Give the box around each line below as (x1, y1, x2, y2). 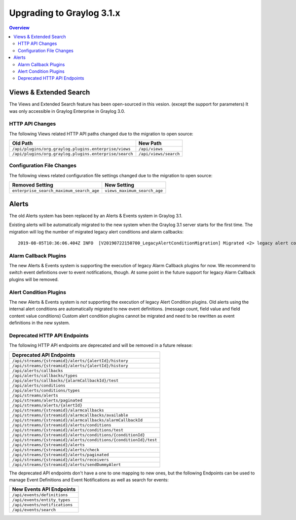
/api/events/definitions (12, 492, 68, 498)
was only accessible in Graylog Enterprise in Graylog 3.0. (9, 108, 125, 114)
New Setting (104, 182, 134, 189)
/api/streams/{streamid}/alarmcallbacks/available (12, 412, 128, 418)
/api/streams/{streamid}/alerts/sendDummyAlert (12, 462, 121, 467)
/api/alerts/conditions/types (12, 387, 80, 393)
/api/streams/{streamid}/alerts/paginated (12, 452, 109, 457)
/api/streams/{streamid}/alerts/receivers (12, 457, 109, 462)
